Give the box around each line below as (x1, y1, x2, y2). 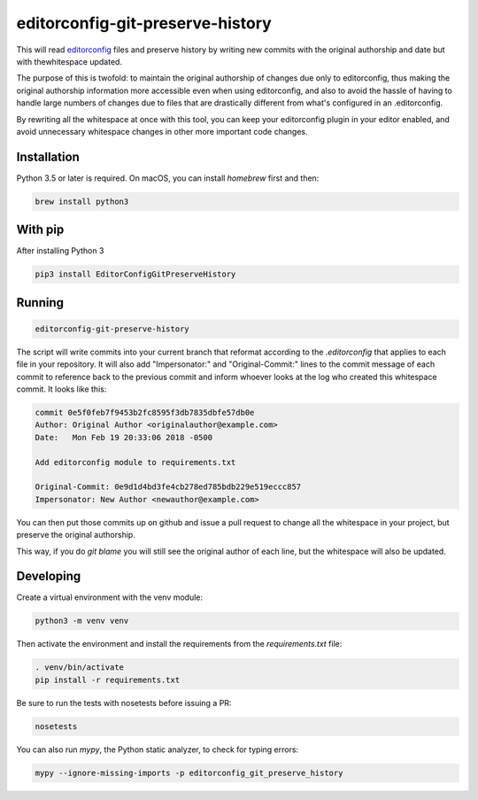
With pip (16, 222, 65, 237)
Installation (16, 149, 80, 164)
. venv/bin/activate (35, 663, 124, 672)
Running (16, 295, 65, 310)
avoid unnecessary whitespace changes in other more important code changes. (16, 126, 308, 136)
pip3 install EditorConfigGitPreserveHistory (35, 269, 236, 279)
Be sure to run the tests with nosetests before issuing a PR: (16, 697, 232, 708)
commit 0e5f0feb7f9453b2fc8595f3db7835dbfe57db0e (35, 408, 255, 417)
